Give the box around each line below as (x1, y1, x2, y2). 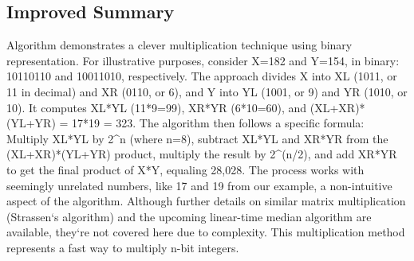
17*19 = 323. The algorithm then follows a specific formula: (72, 115, 365, 131)
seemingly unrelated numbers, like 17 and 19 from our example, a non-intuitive (6, 177, 392, 193)
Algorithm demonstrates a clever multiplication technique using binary (6, 37, 353, 53)
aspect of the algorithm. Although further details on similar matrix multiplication (6, 193, 406, 209)
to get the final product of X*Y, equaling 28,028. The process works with (6, 161, 365, 177)
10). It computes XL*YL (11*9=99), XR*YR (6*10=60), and (6, 99, 307, 115)
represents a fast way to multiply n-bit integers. (6, 239, 239, 255)
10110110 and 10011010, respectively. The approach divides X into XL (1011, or (6, 68, 397, 84)
